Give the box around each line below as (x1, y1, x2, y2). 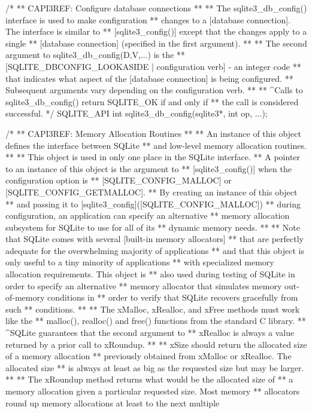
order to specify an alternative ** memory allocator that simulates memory (5, 279, 282, 292)
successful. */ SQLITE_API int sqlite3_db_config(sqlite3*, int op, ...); (5, 107, 268, 120)
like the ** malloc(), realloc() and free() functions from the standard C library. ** (5, 314, 306, 327)
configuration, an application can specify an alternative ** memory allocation (5, 209, 290, 222)
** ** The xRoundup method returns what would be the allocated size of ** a (5, 373, 293, 386)
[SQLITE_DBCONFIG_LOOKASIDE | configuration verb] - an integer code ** (5, 60, 301, 72)
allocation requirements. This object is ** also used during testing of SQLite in (5, 268, 295, 280)
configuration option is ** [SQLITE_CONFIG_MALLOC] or (5, 174, 232, 186)
